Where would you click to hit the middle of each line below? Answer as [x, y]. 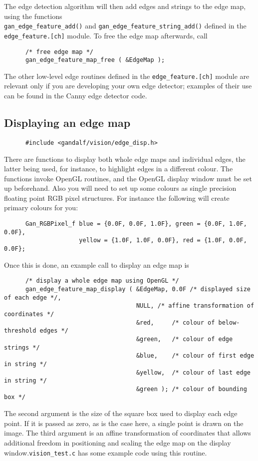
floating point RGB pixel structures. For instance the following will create [117, 198]
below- [229, 322]
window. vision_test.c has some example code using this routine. [106, 452]
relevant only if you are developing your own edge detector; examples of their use [128, 86]
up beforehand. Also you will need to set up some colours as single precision [120, 188]
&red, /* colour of [175, 322]
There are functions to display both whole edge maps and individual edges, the [125, 159]
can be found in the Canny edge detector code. [76, 96]
